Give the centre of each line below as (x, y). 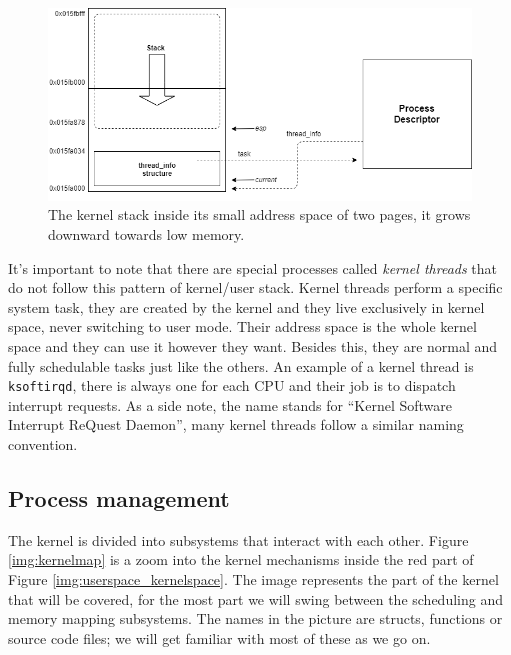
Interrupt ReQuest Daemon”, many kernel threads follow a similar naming (236, 424)
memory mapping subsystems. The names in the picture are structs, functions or (255, 618)
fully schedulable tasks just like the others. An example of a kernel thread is (241, 365)
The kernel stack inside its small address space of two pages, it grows (259, 214)
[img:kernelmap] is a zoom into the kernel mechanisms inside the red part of (241, 559)
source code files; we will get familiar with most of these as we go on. (219, 637)
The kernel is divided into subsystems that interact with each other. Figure (238, 539)
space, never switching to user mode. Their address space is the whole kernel (242, 326)
